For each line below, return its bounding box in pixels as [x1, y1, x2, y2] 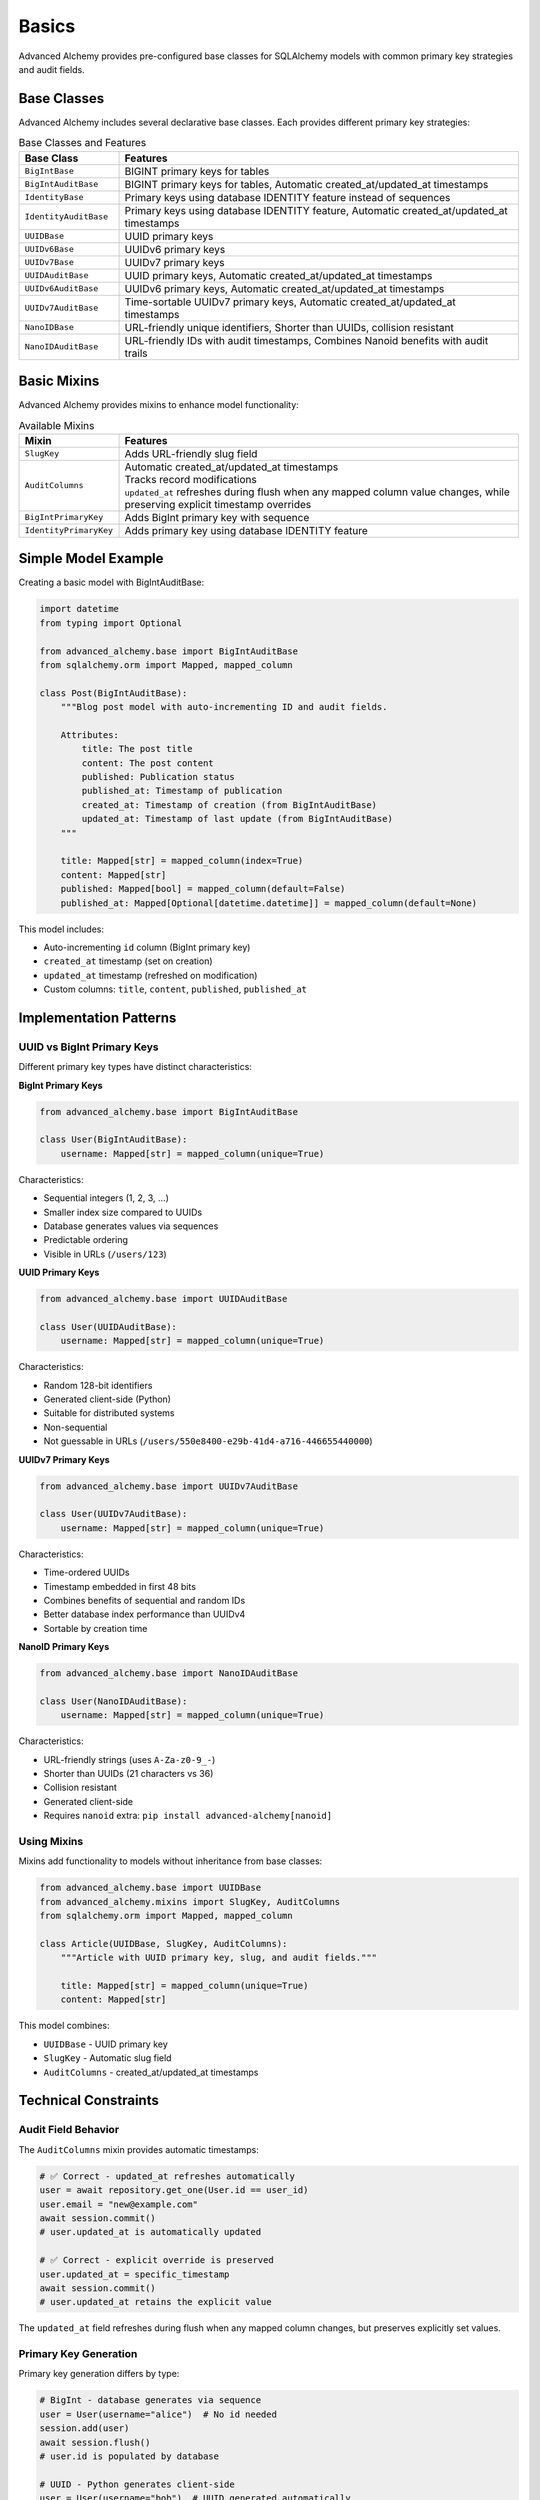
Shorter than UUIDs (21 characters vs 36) [43, 1768, 214, 1780]
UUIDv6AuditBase [24, 283, 99, 294]
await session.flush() [39, 2436, 151, 2448]
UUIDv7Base [24, 257, 75, 268]
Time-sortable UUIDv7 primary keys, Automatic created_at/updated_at [124, 295, 456, 309]
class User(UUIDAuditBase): [39, 1321, 177, 1332]
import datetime [39, 603, 120, 615]
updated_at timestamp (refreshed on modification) [43, 969, 258, 981]
